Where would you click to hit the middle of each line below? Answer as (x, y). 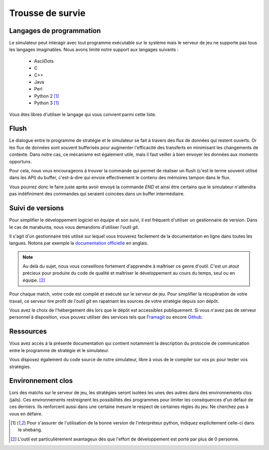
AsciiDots (44, 61)
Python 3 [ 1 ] (47, 103)
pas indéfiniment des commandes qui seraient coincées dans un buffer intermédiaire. (97, 194)
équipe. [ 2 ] (34, 280)
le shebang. (30, 430)
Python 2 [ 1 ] (47, 96)
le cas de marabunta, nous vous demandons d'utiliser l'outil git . (74, 227)
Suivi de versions (37, 208)
